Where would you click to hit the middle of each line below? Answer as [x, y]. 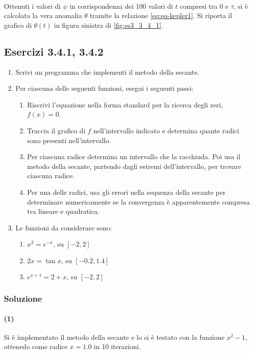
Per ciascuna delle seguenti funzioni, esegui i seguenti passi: [104, 88]
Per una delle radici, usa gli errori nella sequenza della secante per [126, 192]
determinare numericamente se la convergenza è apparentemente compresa [139, 201]
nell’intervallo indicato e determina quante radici [166, 130]
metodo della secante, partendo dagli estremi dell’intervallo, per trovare [134, 166]
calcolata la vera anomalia [43, 15]
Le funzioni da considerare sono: [64, 227]
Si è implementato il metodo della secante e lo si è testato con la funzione [114, 337]
